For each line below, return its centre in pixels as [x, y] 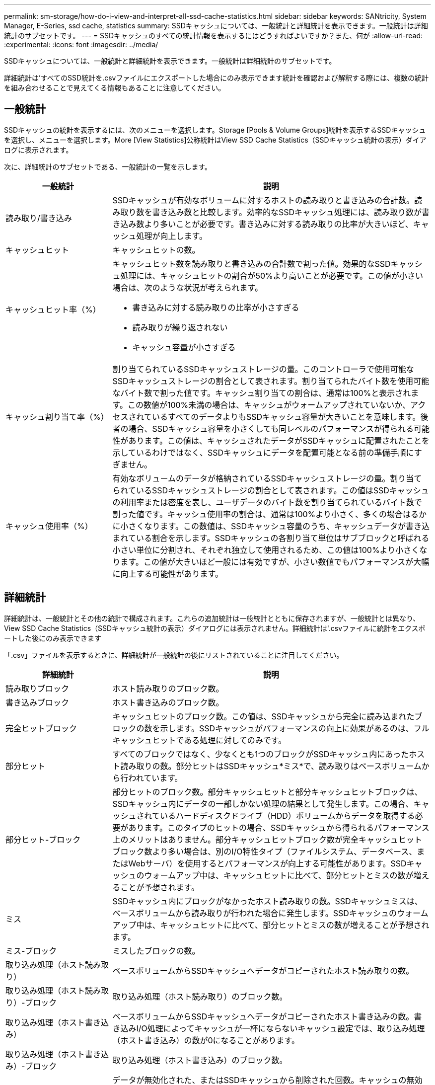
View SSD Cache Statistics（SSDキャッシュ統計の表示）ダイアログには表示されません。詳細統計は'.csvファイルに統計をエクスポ [215, 628]
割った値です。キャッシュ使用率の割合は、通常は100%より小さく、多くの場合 [257, 514]
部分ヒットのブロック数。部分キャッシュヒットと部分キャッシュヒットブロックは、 [267, 792]
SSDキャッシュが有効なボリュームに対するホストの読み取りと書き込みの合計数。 [263, 200]
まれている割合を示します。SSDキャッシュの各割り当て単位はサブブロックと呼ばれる [271, 538]
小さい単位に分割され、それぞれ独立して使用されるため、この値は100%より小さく [266, 550]
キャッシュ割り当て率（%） [57, 417]
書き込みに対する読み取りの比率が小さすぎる [216, 307]
